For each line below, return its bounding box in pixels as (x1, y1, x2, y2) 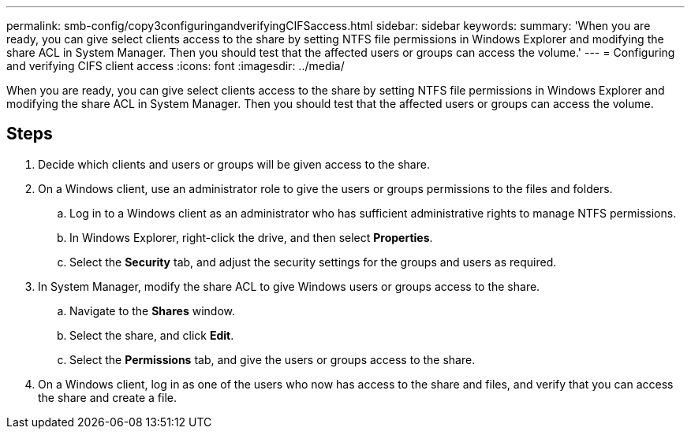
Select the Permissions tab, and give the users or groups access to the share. (69, 352, 476, 366)
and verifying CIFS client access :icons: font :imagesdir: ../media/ (6, 59, 345, 72)
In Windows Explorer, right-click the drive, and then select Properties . (69, 230, 433, 244)
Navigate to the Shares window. (69, 303, 235, 318)
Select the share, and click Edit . (69, 328, 234, 342)
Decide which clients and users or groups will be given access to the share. (38, 157, 430, 171)
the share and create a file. (38, 390, 177, 404)
